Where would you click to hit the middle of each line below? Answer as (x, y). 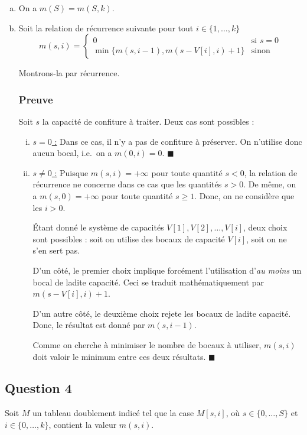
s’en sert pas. (56, 250)
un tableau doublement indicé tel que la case (113, 413)
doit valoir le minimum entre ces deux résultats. (119, 356)
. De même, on (270, 184)
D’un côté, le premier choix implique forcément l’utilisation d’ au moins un (167, 270)
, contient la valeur (83, 424)
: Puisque (71, 172)
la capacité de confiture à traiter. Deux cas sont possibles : (148, 121)
